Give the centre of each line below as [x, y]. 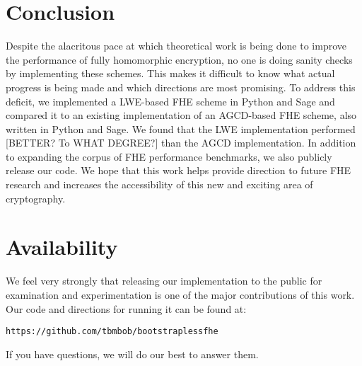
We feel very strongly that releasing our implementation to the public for [164, 281]
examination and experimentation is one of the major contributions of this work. [180, 294]
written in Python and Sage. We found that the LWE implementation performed [181, 128]
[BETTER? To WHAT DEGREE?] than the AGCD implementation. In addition [181, 143]
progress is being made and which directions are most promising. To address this [181, 87]
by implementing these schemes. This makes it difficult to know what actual [170, 73]
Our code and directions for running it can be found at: [126, 308]
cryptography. [36, 198]
